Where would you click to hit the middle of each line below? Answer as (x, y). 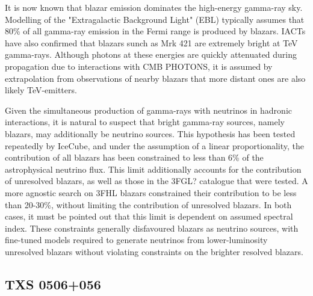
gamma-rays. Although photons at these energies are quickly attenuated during (151, 54)
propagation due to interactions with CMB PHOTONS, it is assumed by (139, 66)
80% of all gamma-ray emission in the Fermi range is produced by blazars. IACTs (155, 31)
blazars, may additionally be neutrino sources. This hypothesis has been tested (150, 133)
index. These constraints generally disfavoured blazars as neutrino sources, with (152, 228)
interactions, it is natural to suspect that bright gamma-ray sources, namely (145, 122)
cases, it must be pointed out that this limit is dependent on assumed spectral (149, 216)
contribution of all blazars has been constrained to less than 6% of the (134, 157)
